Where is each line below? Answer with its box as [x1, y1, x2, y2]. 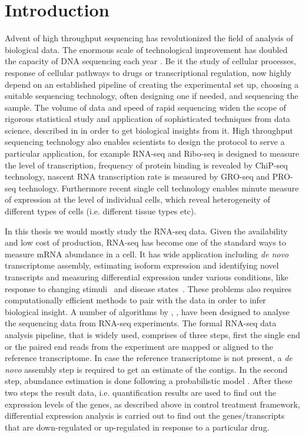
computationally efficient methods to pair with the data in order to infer [5, 294, 266, 306]
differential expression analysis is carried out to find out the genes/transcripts [5, 409, 285, 422]
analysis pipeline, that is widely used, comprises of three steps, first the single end [5, 328, 300, 340]
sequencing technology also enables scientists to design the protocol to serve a [5, 135, 285, 148]
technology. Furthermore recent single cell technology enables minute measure [18, 181, 299, 194]
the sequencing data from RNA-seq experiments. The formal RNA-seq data [5, 317, 277, 329]
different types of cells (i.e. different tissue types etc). [5, 205, 197, 217]
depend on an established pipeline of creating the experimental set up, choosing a [5, 78, 299, 90]
